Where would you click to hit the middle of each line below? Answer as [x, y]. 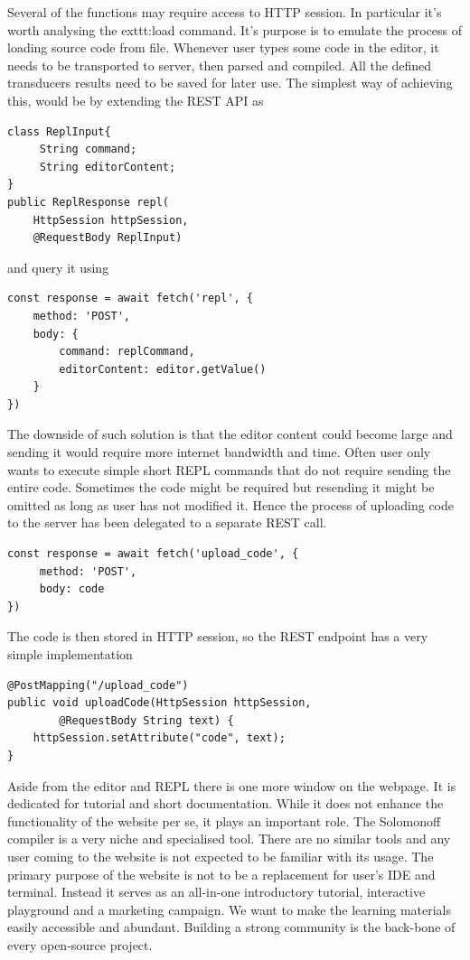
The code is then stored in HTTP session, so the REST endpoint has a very [218, 636]
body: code [72, 589]
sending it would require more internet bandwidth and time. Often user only [219, 452]
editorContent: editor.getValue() [163, 369]
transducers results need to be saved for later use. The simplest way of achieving [230, 83]
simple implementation [70, 654]
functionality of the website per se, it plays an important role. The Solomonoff [224, 820]
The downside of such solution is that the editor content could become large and [230, 434]
